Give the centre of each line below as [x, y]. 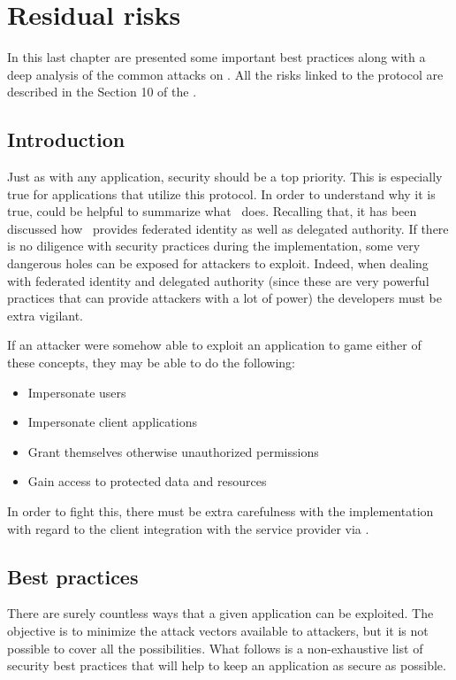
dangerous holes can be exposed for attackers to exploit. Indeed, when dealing [218, 263]
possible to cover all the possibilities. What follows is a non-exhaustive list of [215, 648]
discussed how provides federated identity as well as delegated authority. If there [228, 228]
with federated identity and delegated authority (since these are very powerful [218, 280]
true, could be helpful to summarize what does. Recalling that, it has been [212, 211]
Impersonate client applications [112, 422]
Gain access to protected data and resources [147, 481]
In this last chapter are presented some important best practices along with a [217, 57]
